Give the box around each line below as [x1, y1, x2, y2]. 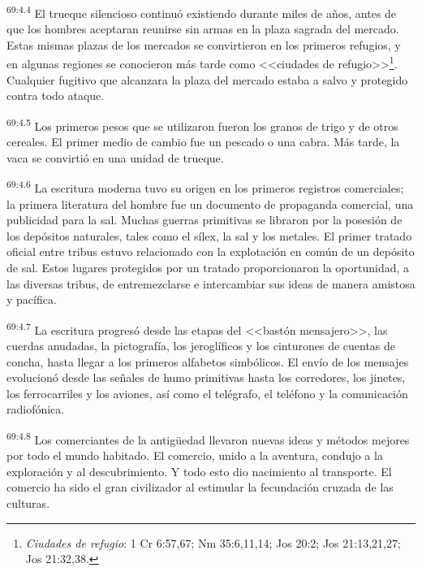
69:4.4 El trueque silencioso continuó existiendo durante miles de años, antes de [6, 2, 397, 21]
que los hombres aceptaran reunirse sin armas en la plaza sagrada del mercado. [6, 20, 399, 37]
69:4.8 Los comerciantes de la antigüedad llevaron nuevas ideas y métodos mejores [6, 428, 410, 448]
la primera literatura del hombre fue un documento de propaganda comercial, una [6, 195, 414, 212]
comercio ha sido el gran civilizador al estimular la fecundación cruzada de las [6, 479, 394, 496]
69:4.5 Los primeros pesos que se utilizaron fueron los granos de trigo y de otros [6, 115, 398, 134]
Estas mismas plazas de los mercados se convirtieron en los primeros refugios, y [6, 36, 401, 53]
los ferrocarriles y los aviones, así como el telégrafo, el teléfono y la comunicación [6, 384, 408, 401]
